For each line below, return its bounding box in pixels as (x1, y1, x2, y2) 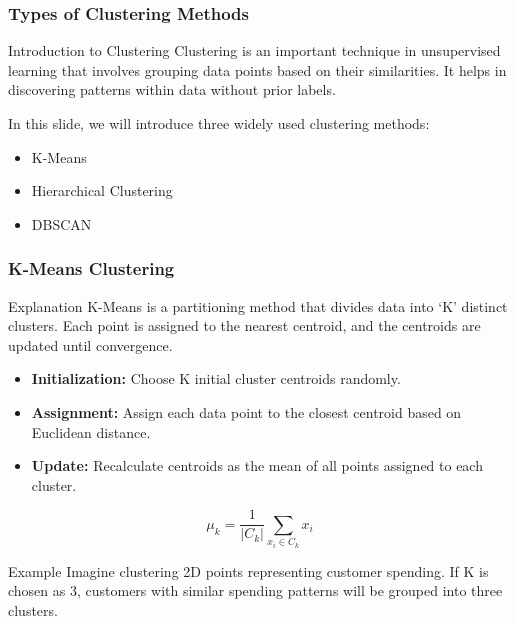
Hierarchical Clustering (31, 180, 173, 201)
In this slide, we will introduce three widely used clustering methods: (8, 113, 430, 133)
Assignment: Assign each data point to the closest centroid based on (31, 401, 462, 422)
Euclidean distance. (31, 421, 151, 442)
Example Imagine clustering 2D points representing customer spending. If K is (8, 560, 489, 581)
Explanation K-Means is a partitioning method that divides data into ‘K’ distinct (8, 295, 508, 316)
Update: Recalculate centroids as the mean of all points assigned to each (31, 455, 483, 476)
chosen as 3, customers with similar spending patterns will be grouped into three (8, 580, 503, 601)
